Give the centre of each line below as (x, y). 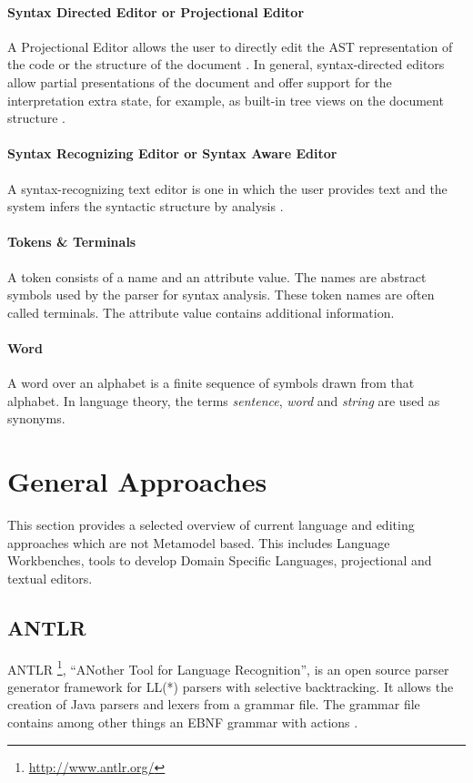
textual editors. (50, 578)
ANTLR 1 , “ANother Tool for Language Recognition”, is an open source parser (228, 667)
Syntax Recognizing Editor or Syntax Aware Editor (172, 153)
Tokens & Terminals (72, 242)
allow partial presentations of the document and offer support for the (200, 81)
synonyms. (36, 418)
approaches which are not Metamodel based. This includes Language (199, 542)
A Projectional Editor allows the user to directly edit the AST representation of (230, 46)
